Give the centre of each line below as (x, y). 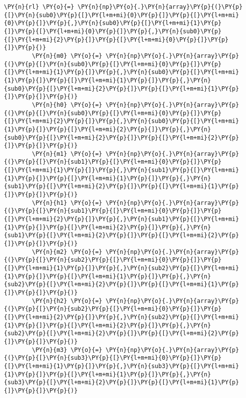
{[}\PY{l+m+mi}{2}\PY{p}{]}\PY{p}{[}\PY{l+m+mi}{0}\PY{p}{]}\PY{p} (116, 39)
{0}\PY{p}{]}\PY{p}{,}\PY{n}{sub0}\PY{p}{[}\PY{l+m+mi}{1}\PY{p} (113, 23)
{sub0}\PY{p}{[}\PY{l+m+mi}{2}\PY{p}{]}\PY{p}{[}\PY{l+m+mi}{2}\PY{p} (122, 137)
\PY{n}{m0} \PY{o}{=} (67, 56)
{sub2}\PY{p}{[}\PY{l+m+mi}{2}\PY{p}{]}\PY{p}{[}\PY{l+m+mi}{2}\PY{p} (122, 334)
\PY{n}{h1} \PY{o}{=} (67, 203)
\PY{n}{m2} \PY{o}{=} (67, 252)
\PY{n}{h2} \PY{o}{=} (67, 301)
